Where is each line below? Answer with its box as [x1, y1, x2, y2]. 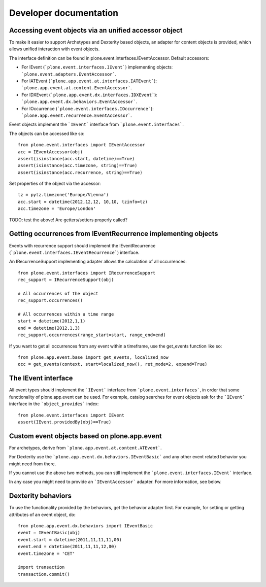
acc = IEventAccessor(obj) [18, 149, 83, 155]
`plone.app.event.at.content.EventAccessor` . [21, 85, 133, 91]
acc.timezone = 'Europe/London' [18, 206, 96, 211]
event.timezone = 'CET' [18, 551, 75, 556]
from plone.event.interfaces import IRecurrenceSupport [18, 270, 156, 276]
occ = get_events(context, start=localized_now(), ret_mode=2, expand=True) [18, 361, 208, 367]
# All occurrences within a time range [18, 311, 114, 317]
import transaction [18, 564, 65, 570]
